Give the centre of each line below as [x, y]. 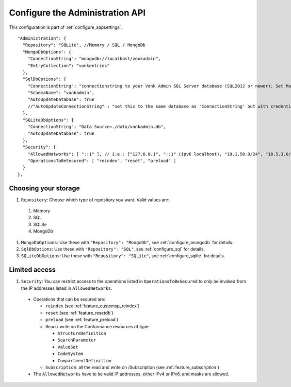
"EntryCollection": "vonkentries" [69, 65]
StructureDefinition [82, 334]
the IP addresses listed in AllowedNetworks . [67, 288]
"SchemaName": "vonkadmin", [61, 93]
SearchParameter [77, 340]
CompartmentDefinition [84, 361]
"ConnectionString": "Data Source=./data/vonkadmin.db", [97, 127]
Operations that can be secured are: [69, 299]
